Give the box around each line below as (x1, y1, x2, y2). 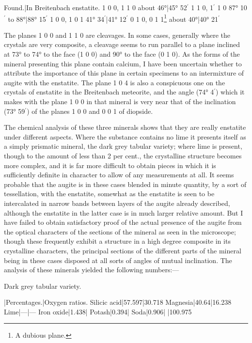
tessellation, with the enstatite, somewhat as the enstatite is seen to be (4, 188, 215, 199)
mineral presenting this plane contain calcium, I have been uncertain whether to (4, 58, 242, 68)
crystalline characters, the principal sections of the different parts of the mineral (4, 245, 241, 255)
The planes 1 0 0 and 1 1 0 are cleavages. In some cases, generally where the (4, 30, 231, 40)
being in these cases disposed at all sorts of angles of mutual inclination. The (4, 255, 232, 265)
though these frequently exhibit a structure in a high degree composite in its (4, 236, 231, 246)
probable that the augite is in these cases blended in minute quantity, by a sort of (4, 179, 247, 189)
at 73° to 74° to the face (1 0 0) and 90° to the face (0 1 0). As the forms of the (4, 49, 240, 59)
